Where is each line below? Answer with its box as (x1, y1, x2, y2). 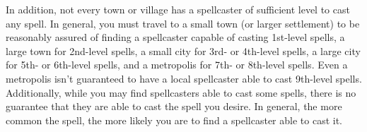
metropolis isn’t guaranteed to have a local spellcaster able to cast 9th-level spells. (6, 71, 362, 85)
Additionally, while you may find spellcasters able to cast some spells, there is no (6, 85, 356, 100)
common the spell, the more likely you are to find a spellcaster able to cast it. (6, 112, 342, 127)
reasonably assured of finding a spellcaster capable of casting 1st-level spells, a (6, 30, 345, 44)
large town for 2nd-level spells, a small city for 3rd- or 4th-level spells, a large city (6, 43, 361, 58)
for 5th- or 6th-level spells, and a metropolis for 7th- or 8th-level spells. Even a (6, 57, 348, 72)
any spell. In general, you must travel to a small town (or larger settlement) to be (6, 16, 360, 30)
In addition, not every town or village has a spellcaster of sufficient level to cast (6, 2, 350, 16)
